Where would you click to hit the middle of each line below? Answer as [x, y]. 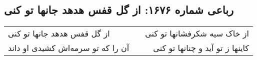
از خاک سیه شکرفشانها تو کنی [197, 33]
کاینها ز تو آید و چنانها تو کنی [201, 48]
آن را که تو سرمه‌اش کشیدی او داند [69, 48]
